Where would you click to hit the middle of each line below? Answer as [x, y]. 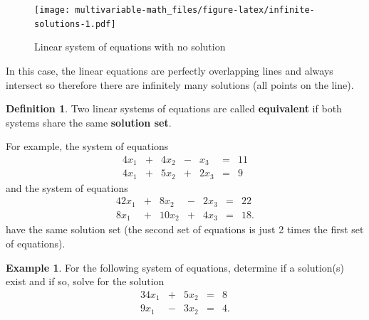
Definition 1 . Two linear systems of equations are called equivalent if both [174, 108]
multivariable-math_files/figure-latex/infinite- [195, 10]
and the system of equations [67, 187]
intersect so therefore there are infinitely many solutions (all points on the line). [180, 84]
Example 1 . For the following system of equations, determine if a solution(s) [175, 267]
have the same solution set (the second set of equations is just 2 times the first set [185, 229]
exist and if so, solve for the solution [85, 281]
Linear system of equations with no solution [130, 47]
